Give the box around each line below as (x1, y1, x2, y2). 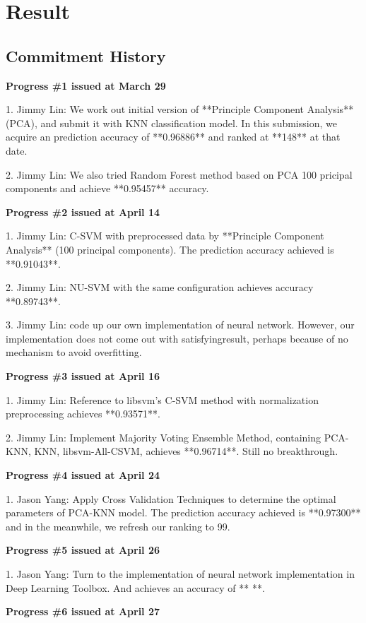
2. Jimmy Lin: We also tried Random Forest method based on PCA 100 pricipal (6, 167, 353, 182)
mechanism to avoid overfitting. (6, 345, 142, 360)
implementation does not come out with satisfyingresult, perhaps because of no (6, 331, 348, 345)
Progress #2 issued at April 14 (6, 204, 160, 219)
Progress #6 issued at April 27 (6, 604, 160, 619)
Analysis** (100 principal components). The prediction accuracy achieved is (6, 242, 334, 256)
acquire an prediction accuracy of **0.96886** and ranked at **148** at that (6, 129, 341, 144)
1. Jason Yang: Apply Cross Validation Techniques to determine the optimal (6, 491, 336, 506)
